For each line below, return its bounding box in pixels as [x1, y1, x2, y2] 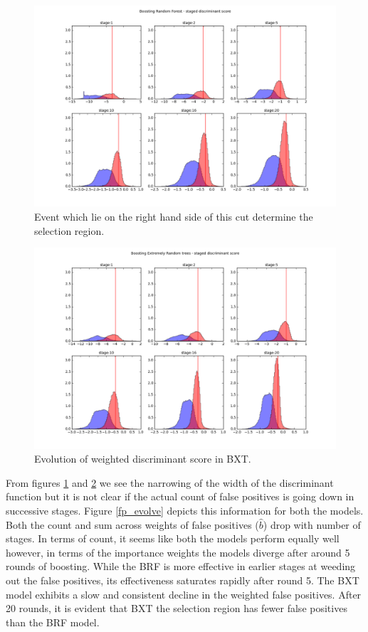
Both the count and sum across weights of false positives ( [6, 517, 259, 532]
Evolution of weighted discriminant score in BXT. [34, 451, 251, 466]
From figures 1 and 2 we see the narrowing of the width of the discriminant [6, 475, 334, 490]
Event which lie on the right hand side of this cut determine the [34, 209, 313, 223]
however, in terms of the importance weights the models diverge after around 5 [6, 544, 350, 559]
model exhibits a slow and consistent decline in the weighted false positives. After [6, 586, 362, 601]
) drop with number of [263, 517, 361, 532]
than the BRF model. [6, 614, 100, 629]
